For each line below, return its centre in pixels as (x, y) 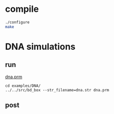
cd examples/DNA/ (23, 86)
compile (22, 9)
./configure (17, 22)
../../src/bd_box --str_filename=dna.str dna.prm (57, 90)
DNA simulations (40, 47)
